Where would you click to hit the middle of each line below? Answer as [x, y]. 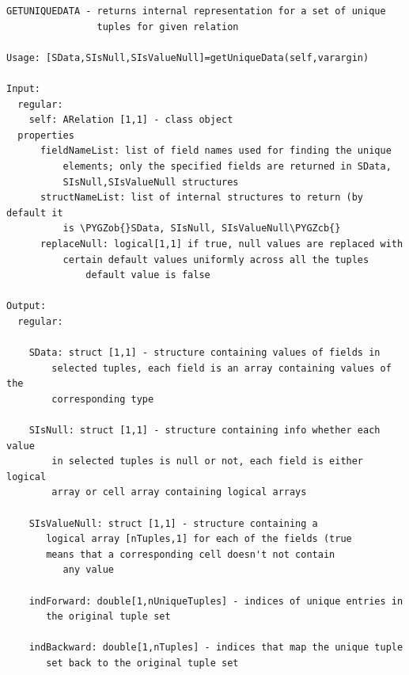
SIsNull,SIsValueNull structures [151, 182]
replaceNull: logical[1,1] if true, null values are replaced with [222, 244]
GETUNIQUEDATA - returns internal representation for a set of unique [196, 11]
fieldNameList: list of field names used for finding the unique [216, 151]
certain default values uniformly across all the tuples [216, 259]
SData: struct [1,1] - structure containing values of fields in [204, 353]
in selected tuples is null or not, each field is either [208, 461]
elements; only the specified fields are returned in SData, [227, 166]
